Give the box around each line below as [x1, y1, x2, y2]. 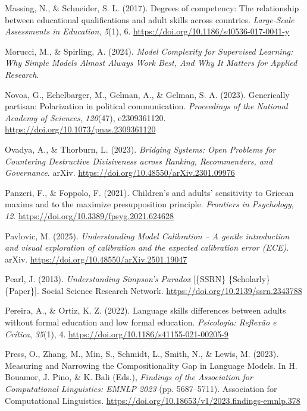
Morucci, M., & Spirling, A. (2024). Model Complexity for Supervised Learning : [5, 45, 293, 57]
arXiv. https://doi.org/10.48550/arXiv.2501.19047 [5, 252, 187, 265]
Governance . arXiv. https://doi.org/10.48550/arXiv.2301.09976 [5, 166, 235, 179]
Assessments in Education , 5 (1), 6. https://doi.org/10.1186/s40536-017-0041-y [5, 25, 290, 37]
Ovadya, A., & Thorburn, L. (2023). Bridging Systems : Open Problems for [5, 143, 276, 155]
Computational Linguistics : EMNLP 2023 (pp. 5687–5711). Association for [5, 382, 277, 395]
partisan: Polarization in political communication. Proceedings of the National [5, 100, 288, 112]
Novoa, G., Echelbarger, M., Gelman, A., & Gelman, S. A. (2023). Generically [5, 88, 290, 100]
